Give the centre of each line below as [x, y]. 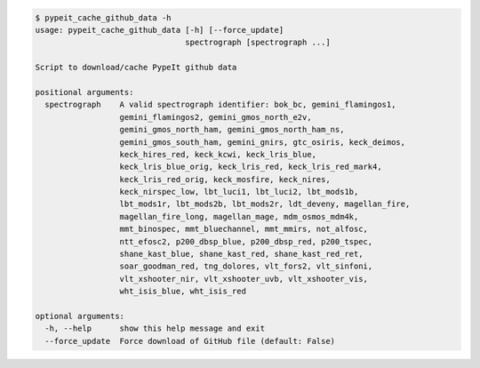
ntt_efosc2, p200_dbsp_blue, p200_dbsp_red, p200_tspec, [246, 241]
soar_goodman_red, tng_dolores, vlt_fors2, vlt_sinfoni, [246, 266]
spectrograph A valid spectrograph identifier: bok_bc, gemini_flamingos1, [220, 105]
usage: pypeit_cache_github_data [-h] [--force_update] [160, 30]
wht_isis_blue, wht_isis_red [183, 292]
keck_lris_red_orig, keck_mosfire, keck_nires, [225, 179]
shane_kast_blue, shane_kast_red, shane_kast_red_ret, [241, 254]
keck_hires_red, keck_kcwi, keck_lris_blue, [218, 154]
